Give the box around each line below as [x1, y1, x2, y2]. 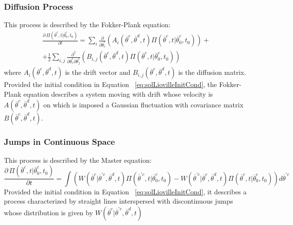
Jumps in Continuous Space [4, 136, 115, 148]
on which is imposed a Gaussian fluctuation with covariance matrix [43, 99, 243, 109]
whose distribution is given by [4, 207, 93, 217]
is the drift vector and [65, 67, 131, 77]
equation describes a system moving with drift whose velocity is [23, 88, 213, 99]
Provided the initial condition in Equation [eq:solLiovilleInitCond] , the [4, 79, 217, 89]
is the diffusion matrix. [178, 67, 246, 77]
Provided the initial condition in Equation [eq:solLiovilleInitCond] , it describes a [4, 186, 247, 196]
